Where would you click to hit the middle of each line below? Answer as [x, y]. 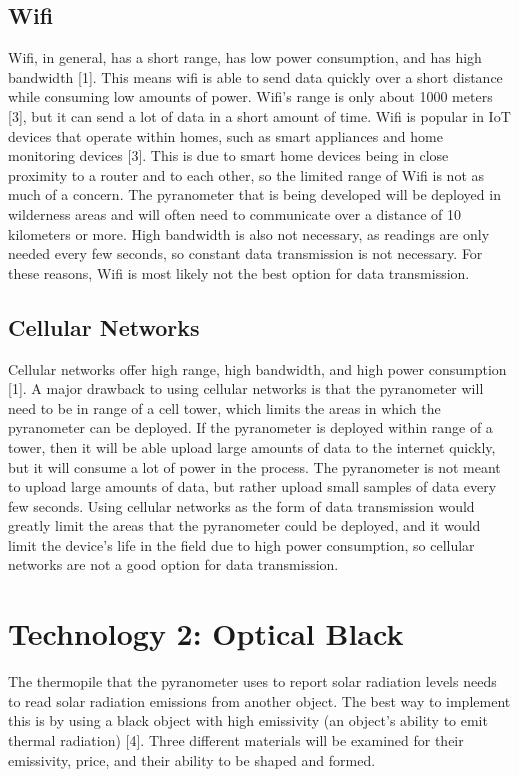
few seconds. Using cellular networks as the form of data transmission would [241, 505]
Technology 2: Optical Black [206, 633]
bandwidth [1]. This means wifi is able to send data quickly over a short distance [255, 76]
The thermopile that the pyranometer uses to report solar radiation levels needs [252, 681]
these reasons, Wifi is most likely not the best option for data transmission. [239, 272]
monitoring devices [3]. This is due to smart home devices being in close [228, 155]
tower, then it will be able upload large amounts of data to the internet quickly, [252, 446]
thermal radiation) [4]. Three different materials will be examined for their [236, 739]
